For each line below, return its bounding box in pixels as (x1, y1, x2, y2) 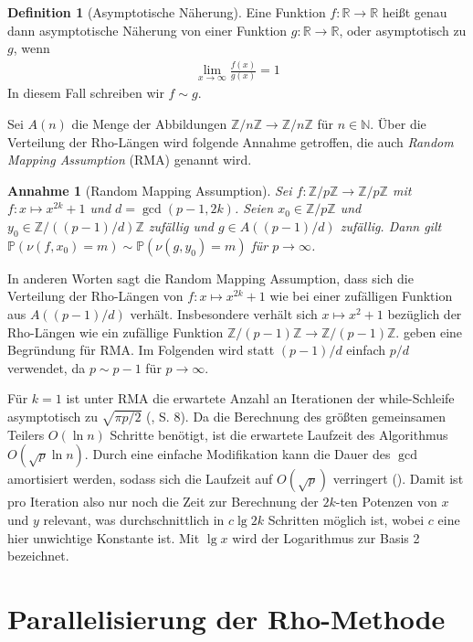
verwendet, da (7, 358, 86, 377)
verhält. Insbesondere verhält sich (130, 304, 318, 323)
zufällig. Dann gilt (340, 217, 442, 235)
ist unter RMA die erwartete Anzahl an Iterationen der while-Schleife (66, 389, 455, 408)
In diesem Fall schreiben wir (7, 83, 164, 102)
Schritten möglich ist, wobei (268, 509, 425, 529)
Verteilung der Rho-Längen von (7, 286, 184, 305)
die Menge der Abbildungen (71, 114, 227, 134)
